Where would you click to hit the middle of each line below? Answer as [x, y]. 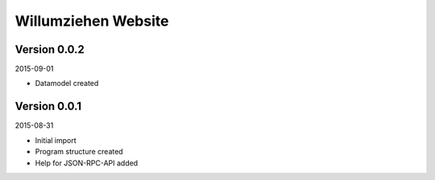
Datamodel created [67, 84]
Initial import [56, 140]
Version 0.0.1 [48, 106]
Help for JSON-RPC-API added [87, 163]
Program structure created [79, 152]
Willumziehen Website [92, 21]
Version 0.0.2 [50, 49]
